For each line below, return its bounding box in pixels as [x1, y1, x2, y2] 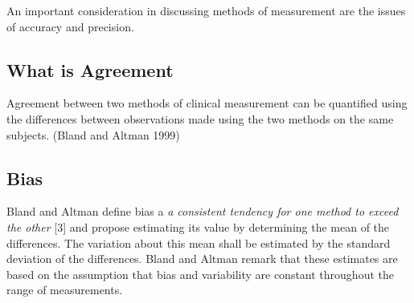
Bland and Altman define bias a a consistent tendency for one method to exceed [6, 203, 399, 220]
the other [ [6, 218, 58, 235]
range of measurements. [6, 281, 123, 298]
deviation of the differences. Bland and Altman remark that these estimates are [6, 250, 398, 267]
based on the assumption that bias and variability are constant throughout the [6, 265, 394, 282]
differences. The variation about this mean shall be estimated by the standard [6, 234, 391, 251]
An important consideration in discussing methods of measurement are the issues [6, 2, 406, 18]
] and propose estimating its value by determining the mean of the [63, 218, 390, 235]
